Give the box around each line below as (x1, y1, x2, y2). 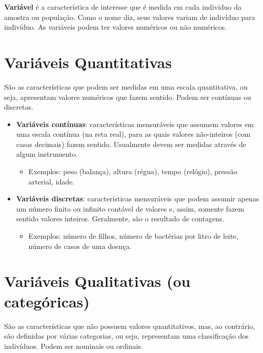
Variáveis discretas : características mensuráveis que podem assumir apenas (16, 193, 259, 204)
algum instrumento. (16, 149, 78, 159)
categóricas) (4, 290, 90, 312)
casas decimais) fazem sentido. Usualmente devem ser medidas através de (16, 138, 246, 149)
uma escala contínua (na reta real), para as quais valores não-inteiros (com (16, 129, 251, 139)
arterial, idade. (28, 176, 75, 186)
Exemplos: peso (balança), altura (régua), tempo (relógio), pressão (28, 166, 237, 177)
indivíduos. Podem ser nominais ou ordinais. (4, 340, 143, 351)
